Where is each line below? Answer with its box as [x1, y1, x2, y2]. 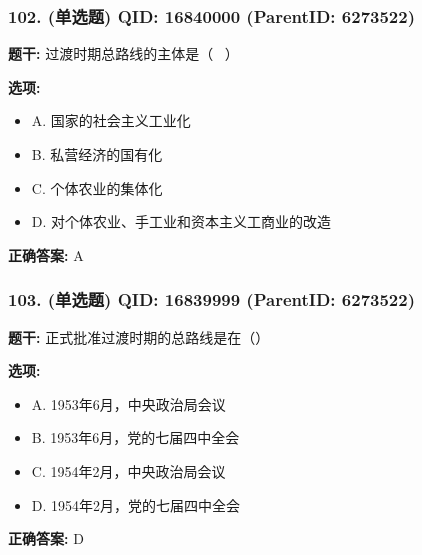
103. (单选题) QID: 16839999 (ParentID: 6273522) [8, 287, 415, 312]
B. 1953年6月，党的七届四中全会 [31, 427, 240, 448]
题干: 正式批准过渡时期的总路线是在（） [8, 326, 270, 347]
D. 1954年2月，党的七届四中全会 [31, 494, 241, 515]
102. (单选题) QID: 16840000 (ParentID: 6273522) [8, 3, 415, 28]
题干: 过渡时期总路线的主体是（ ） [8, 43, 239, 64]
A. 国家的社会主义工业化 [31, 110, 191, 131]
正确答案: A [8, 244, 84, 265]
